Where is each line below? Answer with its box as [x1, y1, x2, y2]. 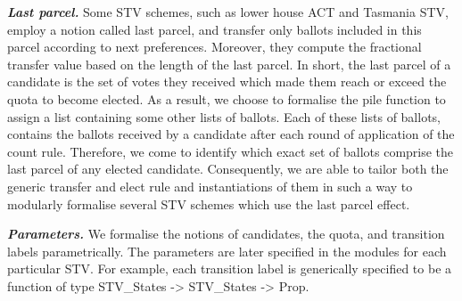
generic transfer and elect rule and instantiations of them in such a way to [7, 176, 413, 195]
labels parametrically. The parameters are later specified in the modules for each [7, 241, 447, 260]
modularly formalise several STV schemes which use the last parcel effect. [7, 194, 410, 213]
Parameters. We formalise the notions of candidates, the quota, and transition [7, 224, 445, 243]
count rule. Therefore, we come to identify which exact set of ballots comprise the [7, 142, 454, 160]
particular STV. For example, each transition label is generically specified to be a [7, 259, 452, 278]
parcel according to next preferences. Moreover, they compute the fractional [7, 37, 422, 56]
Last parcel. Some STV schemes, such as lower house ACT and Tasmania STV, [7, 3, 449, 20]
